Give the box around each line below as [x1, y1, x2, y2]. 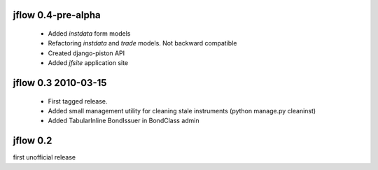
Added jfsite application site [48, 59, 129, 67]
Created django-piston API [48, 49, 125, 57]
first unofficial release [13, 153, 76, 162]
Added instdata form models [48, 29, 131, 38]
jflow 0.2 [13, 135, 52, 147]
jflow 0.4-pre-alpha [13, 9, 101, 21]
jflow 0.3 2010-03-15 [13, 77, 107, 89]
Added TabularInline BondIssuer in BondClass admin [48, 116, 199, 125]
